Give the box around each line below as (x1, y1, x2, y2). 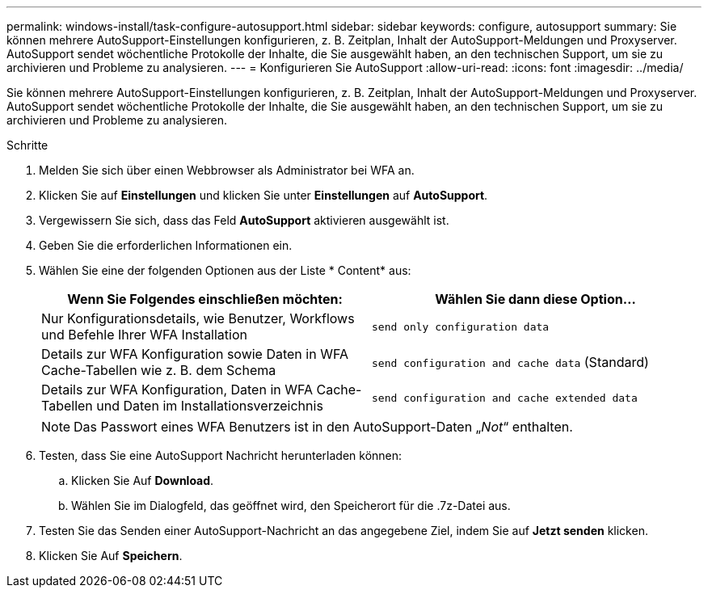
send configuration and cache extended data (372, 391, 638, 404)
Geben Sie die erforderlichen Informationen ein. (39, 238, 293, 252)
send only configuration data (372, 320, 550, 333)
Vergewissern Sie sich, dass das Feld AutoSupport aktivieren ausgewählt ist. (39, 213, 449, 227)
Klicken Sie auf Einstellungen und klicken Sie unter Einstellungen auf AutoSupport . (39, 188, 488, 202)
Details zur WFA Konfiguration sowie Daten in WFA (41, 346, 348, 362)
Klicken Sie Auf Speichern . (39, 549, 183, 562)
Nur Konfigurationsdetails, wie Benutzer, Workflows (41, 310, 355, 326)
